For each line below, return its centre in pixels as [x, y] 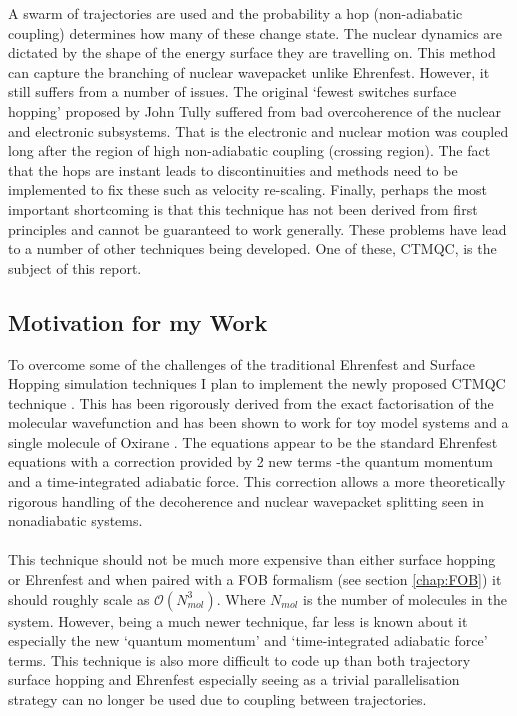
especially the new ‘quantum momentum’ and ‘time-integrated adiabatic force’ [248, 640]
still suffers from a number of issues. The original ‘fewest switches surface [232, 91]
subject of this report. [75, 267]
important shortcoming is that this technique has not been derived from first [243, 208]
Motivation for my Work [138, 321]
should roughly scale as [79, 598]
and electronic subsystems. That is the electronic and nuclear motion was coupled [258, 130]
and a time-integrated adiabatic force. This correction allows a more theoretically [257, 481]
